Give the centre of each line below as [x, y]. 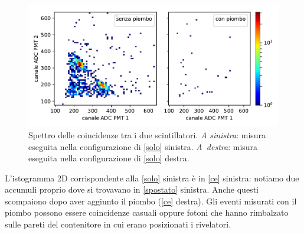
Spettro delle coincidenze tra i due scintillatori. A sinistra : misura [147, 134]
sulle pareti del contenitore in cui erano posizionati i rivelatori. [118, 224]
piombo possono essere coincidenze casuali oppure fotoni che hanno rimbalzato [147, 212]
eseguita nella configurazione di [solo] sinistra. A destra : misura [143, 146]
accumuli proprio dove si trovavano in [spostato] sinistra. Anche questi [132, 189]
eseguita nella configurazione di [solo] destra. [109, 158]
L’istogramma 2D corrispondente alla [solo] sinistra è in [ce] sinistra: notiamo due [152, 178]
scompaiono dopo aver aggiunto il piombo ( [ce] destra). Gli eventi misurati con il [151, 201]
